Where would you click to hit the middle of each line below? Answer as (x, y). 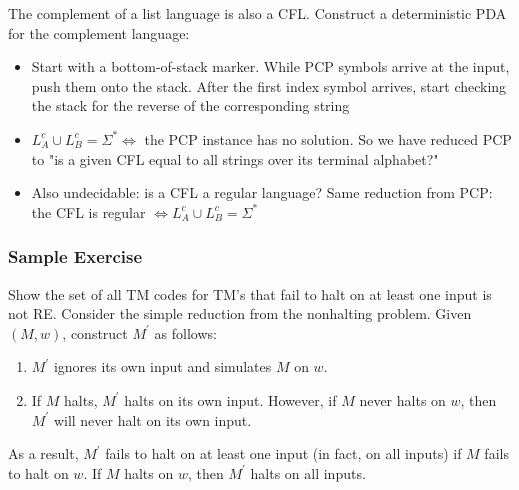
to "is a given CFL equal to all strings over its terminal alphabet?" (235, 158)
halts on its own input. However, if (230, 399)
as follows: (185, 332)
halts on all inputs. (308, 472)
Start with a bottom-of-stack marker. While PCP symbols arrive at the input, (270, 66)
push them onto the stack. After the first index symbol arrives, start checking (269, 85)
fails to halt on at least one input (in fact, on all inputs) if (283, 453)
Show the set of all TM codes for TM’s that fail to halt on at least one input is (250, 293)
